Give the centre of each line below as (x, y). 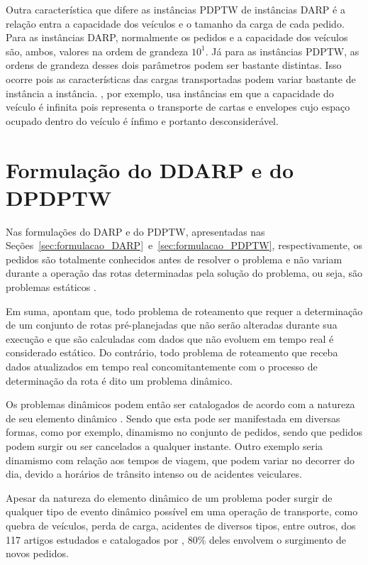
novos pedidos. (37, 553)
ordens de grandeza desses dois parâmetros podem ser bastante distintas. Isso (174, 65)
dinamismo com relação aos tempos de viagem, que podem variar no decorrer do (180, 460)
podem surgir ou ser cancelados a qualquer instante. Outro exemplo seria (165, 445)
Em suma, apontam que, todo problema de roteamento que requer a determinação (184, 311)
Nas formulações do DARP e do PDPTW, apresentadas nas (135, 231)
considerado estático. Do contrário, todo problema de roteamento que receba (172, 352)
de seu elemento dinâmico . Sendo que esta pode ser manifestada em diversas (173, 418)
